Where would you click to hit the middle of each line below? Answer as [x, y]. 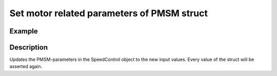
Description [29, 47]
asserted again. [26, 66]
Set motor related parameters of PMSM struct [108, 13]
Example [24, 31]
